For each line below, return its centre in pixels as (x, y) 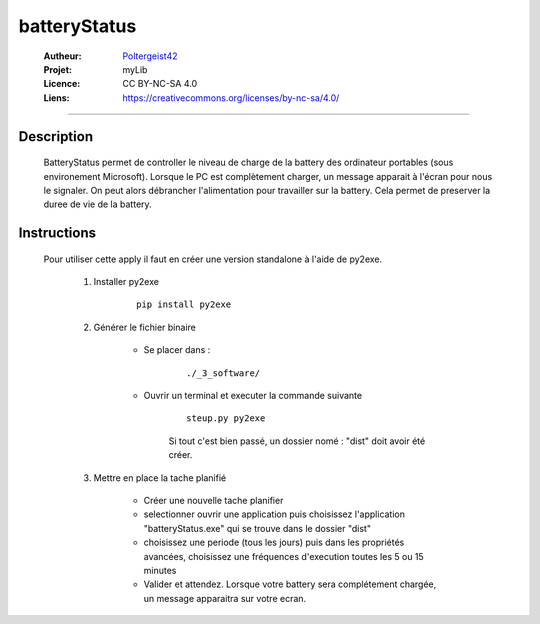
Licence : (62, 84)
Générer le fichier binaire (145, 327)
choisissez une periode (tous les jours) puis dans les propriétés (274, 542)
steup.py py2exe (226, 418)
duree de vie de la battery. (97, 204)
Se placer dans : (177, 350)
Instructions (57, 233)
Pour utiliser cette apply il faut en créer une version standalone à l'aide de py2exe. (213, 259)
